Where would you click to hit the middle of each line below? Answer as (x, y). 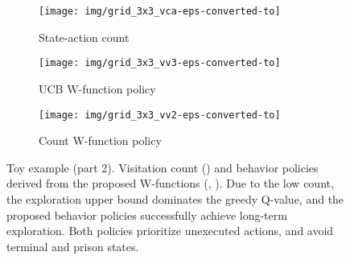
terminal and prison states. (73, 246)
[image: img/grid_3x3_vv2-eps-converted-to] (160, 115)
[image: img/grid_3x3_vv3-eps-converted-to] (160, 63)
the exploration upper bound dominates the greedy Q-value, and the (175, 198)
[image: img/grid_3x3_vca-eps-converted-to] (160, 11)
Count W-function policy (100, 140)
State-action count (84, 37)
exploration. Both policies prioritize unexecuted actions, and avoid (170, 231)
